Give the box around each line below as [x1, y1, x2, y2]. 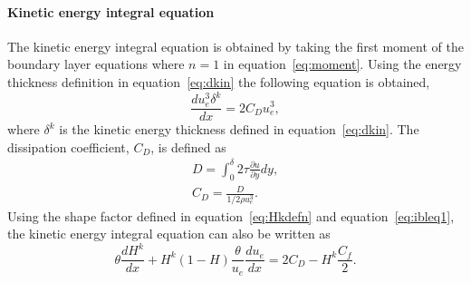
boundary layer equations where [7, 54, 185, 73]
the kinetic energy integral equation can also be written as [7, 224, 331, 243]
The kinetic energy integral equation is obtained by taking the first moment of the [7, 36, 464, 55]
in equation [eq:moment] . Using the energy [223, 54, 462, 73]
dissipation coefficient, [7, 137, 130, 156]
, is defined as [150, 137, 226, 156]
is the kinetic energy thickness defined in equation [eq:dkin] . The [59, 120, 419, 139]
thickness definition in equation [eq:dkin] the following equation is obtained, [7, 72, 430, 91]
